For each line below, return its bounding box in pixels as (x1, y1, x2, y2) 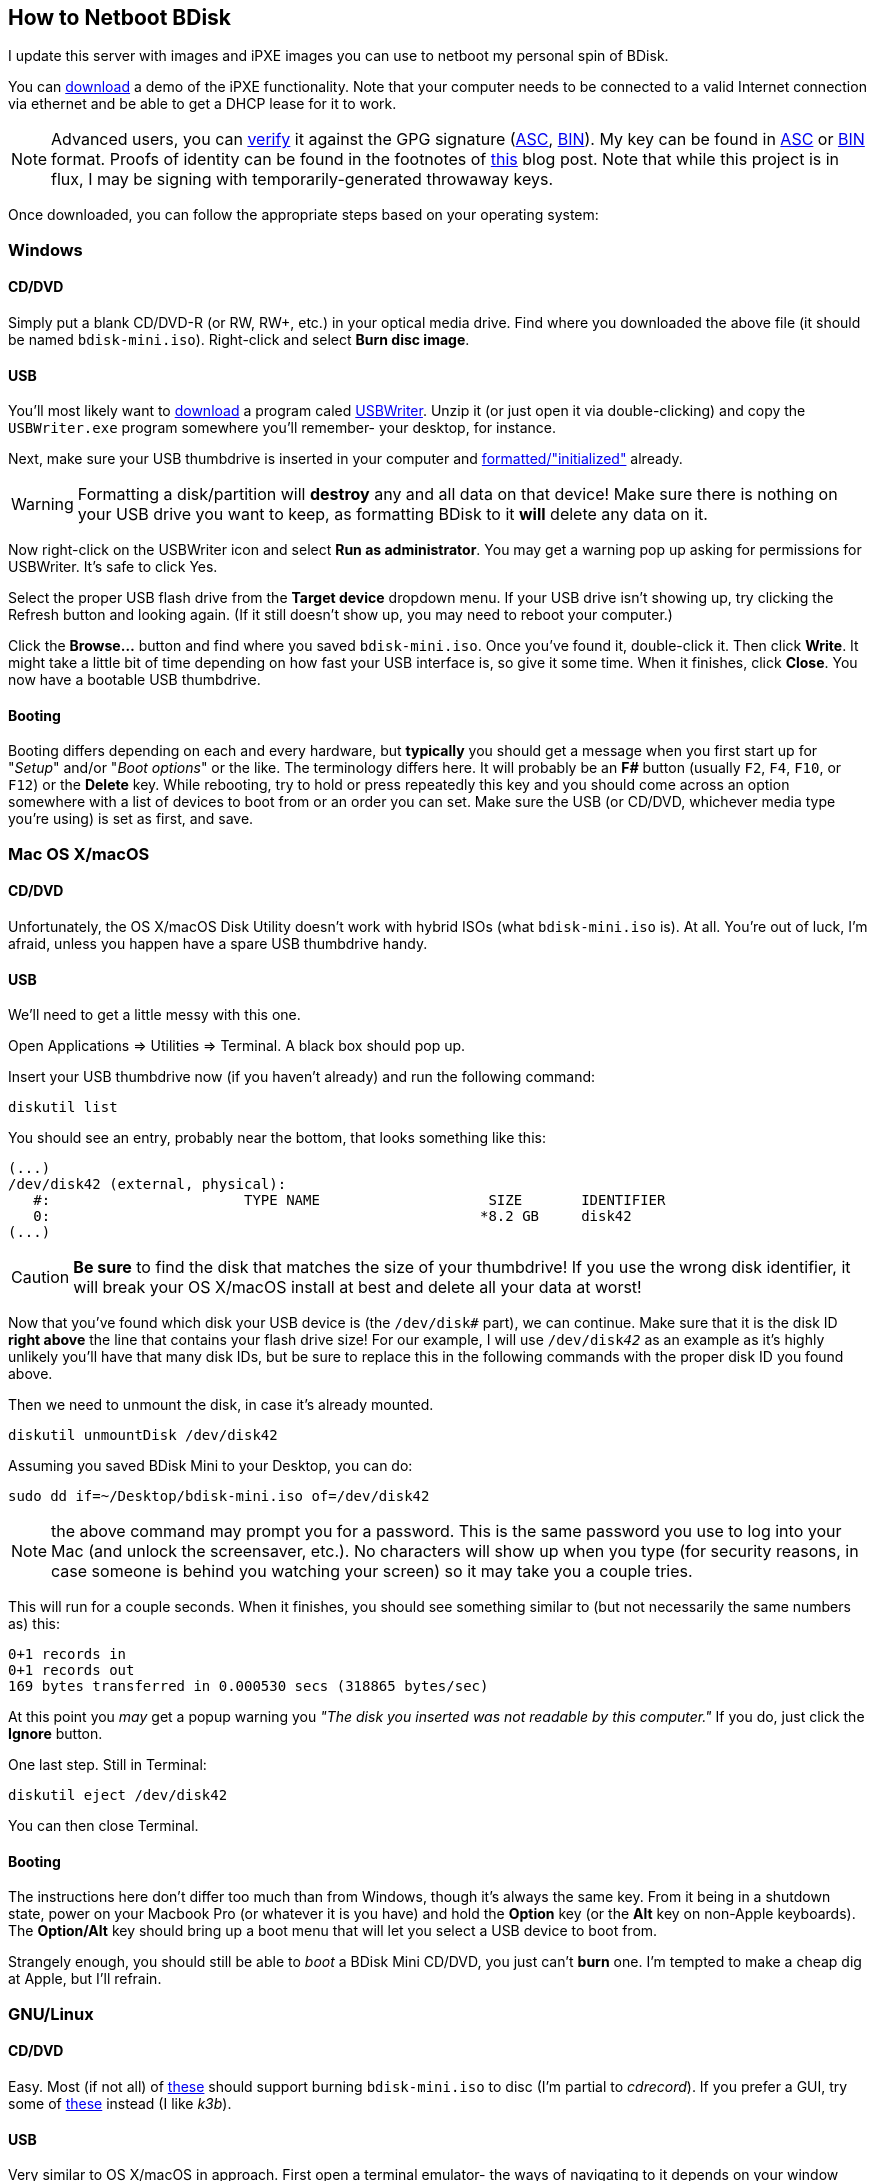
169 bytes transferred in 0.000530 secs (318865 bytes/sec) (8, 1678, 489, 1695)
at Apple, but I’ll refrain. (8, 1970, 162, 1988)
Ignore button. (8, 1725, 103, 1743)
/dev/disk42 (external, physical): (8, 1176, 287, 1193)
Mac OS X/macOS (8, 843, 150, 864)
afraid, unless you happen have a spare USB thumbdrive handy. (8, 935, 428, 953)
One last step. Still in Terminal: (8, 1756, 207, 1774)
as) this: (8, 1615, 60, 1633)
